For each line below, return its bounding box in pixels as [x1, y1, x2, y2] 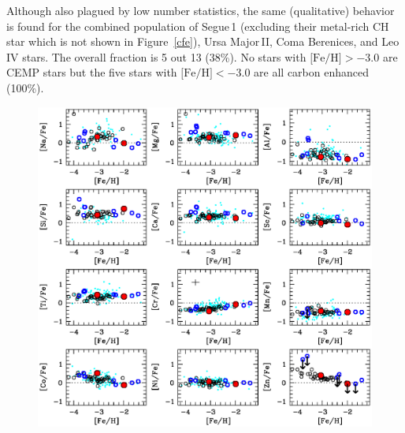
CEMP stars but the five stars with [6, 64, 177, 80]
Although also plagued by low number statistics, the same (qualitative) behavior [6, 2, 395, 18]
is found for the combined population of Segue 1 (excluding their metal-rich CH [6, 17, 389, 34]
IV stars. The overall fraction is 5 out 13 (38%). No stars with [6, 48, 307, 65]
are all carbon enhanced [254, 64, 369, 80]
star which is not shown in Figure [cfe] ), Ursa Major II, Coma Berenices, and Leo [6, 33, 399, 50]
